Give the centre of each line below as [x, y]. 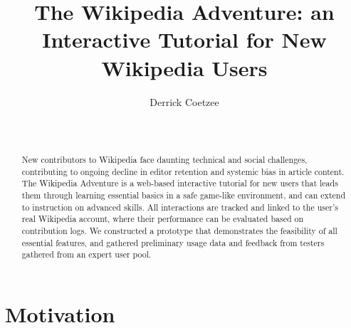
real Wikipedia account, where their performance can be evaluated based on [163, 219]
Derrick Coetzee [184, 101]
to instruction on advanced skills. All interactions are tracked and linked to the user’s [180, 207]
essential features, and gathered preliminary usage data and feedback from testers [173, 242]
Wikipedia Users [184, 67]
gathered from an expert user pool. [87, 254]
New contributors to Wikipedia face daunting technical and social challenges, [164, 160]
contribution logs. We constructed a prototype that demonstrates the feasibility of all [179, 231]
